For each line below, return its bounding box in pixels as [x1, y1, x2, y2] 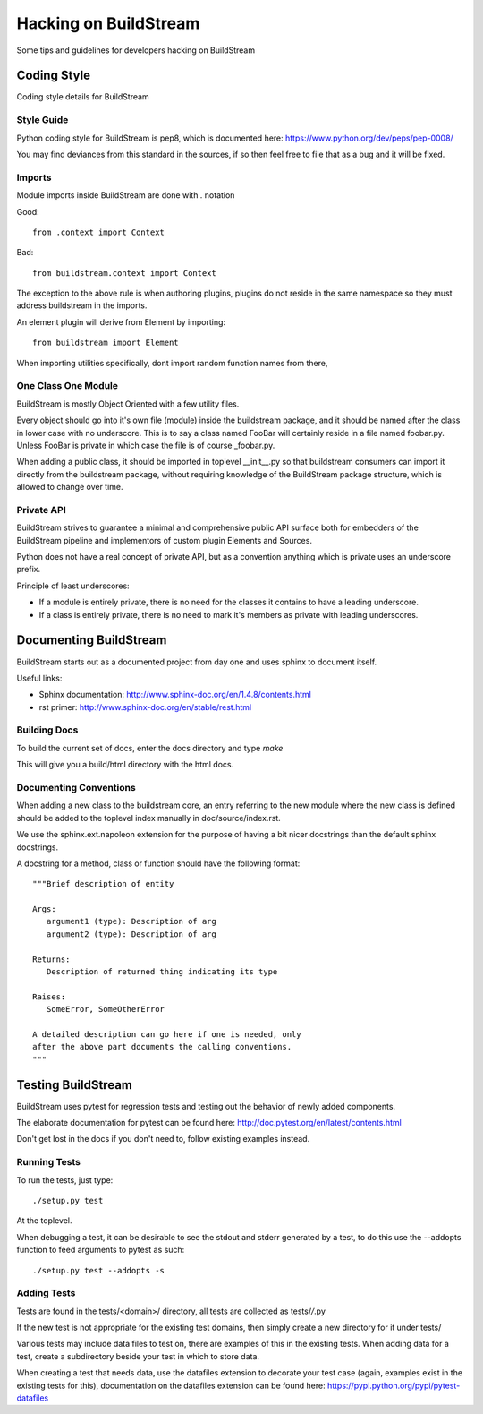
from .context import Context [32, 227, 165, 237]
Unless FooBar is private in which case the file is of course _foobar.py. [16, 440, 275, 450]
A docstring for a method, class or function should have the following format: [16, 858, 301, 869]
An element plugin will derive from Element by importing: [16, 316, 226, 327]
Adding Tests [16, 1287, 76, 1299]
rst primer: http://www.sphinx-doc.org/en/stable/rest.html [38, 701, 252, 712]
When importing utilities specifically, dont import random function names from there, [16, 357, 328, 368]
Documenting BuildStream [16, 632, 167, 648]
